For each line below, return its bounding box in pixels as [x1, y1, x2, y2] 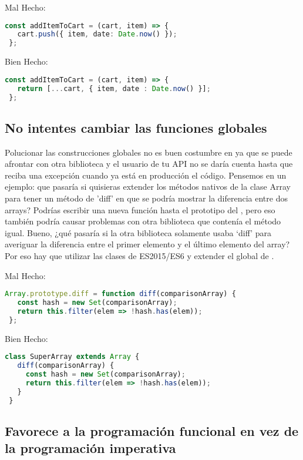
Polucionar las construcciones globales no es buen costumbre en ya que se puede [5, 146, 292, 158]
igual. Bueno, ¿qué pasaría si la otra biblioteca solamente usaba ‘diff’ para [5, 226, 272, 239]
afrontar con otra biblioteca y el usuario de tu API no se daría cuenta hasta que [5, 157, 293, 170]
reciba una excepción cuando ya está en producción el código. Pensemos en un [5, 169, 287, 181]
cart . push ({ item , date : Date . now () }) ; [17, 30, 177, 39]
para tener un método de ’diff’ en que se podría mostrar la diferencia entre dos [5, 192, 288, 204]
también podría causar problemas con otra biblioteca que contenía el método [5, 215, 281, 227]
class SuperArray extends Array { [5, 352, 140, 361]
